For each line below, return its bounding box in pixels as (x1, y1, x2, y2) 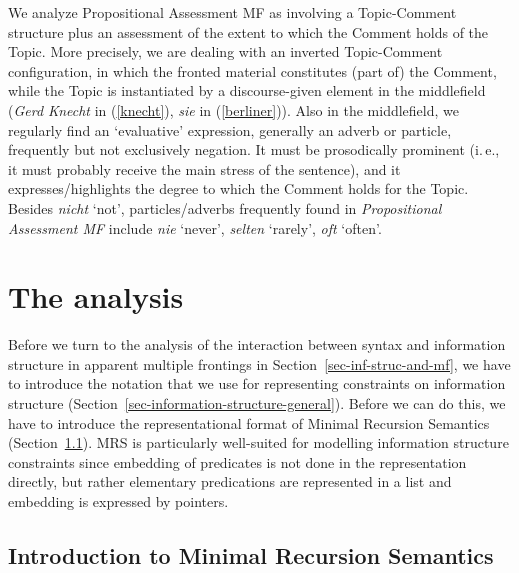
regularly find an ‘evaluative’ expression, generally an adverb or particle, (8, 119, 452, 140)
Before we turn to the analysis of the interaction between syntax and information (8, 334, 506, 355)
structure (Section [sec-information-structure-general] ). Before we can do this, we (8, 393, 506, 414)
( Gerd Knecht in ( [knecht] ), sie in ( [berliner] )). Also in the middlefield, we (8, 99, 459, 120)
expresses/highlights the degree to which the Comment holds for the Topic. (8, 178, 469, 199)
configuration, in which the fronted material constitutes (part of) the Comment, (8, 60, 497, 81)
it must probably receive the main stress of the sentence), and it (8, 158, 401, 179)
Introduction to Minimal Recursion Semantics (8, 539, 494, 570)
